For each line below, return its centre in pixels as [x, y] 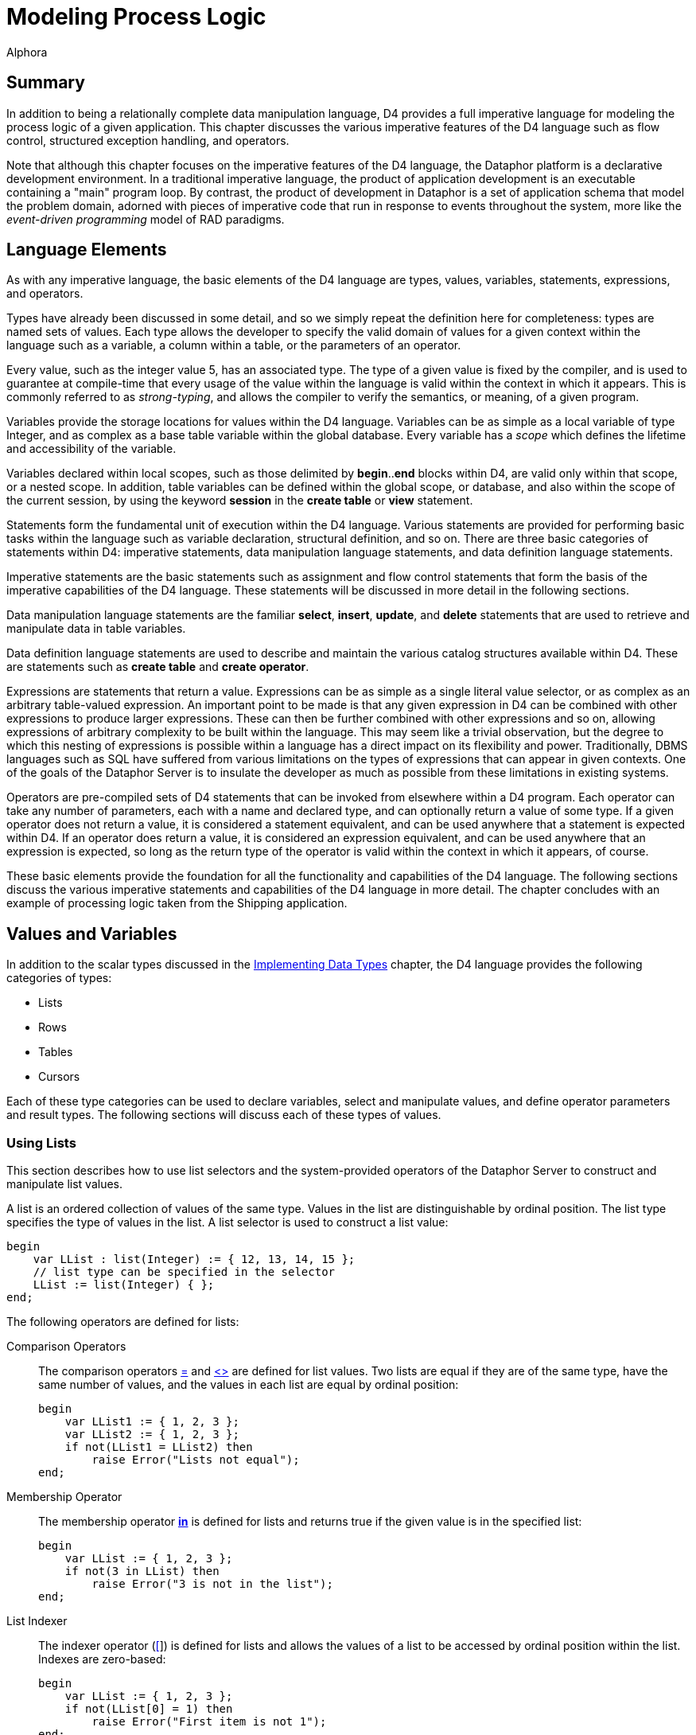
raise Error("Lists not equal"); [196, 1460]
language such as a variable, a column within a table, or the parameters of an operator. [234, 345]
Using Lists [41, 1142]
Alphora [27, 52]
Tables [56, 1052]
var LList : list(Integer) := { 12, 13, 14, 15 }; [194, 1259]
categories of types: [59, 978]
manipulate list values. [65, 1184]
